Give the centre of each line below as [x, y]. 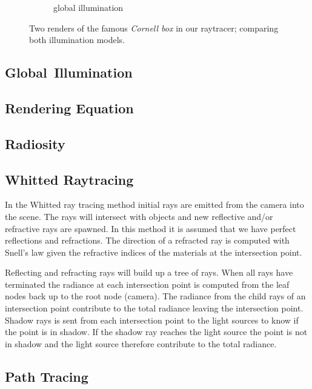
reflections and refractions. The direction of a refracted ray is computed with [147, 240]
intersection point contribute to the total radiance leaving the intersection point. [154, 308]
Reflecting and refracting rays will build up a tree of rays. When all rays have [149, 272]
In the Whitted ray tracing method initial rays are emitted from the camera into [154, 204]
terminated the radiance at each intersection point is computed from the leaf [147, 284]
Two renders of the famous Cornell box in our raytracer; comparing [154, 28]
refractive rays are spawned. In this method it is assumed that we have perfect [151, 228]
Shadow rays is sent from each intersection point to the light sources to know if [152, 320]
